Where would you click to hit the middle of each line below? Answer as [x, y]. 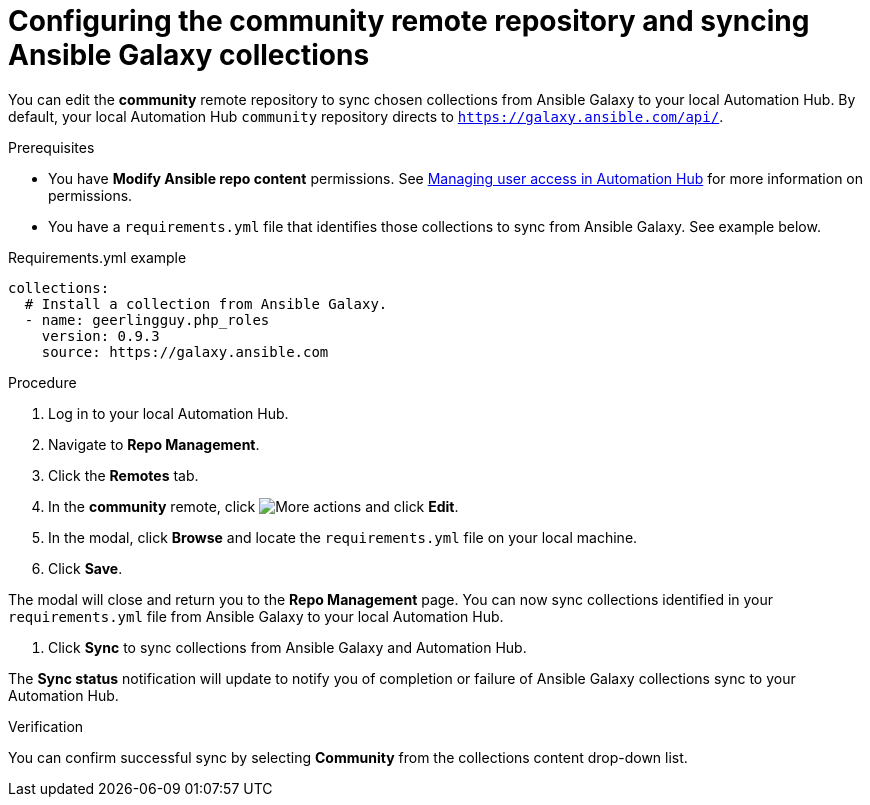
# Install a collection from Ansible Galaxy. [206, 303]
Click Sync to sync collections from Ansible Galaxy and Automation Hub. [287, 647]
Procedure [42, 382]
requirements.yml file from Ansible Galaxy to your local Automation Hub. [256, 616]
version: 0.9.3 [100, 335]
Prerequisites [51, 147]
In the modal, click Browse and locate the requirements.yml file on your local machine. [343, 537]
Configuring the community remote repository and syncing [409, 21]
